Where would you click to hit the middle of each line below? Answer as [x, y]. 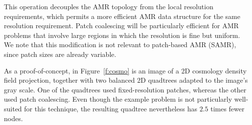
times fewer [228, 108]
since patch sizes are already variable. [60, 54]
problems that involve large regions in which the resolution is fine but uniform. [122, 35]
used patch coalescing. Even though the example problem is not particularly [118, 99]
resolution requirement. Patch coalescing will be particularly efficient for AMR [121, 26]
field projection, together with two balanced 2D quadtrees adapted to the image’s [126, 80]
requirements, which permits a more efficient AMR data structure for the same [122, 16]
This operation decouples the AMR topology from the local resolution [109, 6]
